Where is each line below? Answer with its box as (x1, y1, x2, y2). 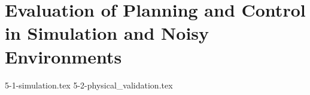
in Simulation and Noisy (5, 21, 209, 45)
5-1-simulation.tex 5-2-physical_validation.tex (5, 78, 173, 91)
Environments (5, 44, 122, 68)
